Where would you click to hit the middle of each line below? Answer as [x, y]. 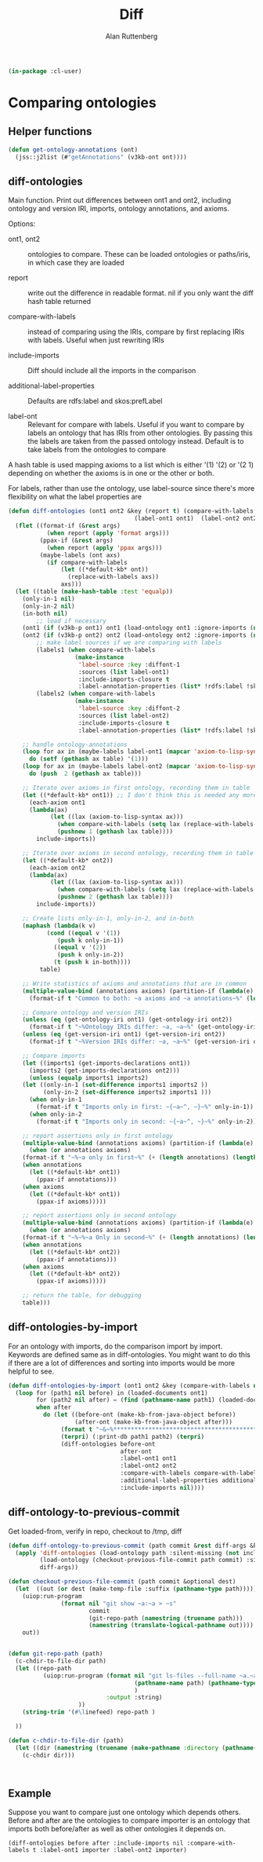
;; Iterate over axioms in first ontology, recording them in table [136, 788]
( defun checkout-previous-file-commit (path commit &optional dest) [122, 1582]
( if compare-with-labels [87, 562]
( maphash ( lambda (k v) [59, 926]
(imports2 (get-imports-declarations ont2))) [104, 1070]
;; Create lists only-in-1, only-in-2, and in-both [108, 918]
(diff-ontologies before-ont [108, 1444]
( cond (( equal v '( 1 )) [84, 933]
